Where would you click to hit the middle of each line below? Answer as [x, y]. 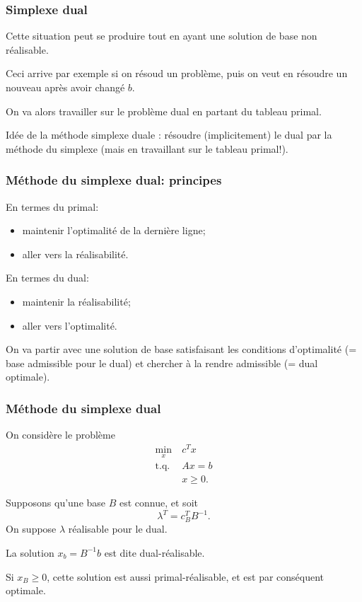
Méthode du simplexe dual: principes [114, 180]
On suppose [31, 529]
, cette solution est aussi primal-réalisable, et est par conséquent [186, 576]
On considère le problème [60, 435]
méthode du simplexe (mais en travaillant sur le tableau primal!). [147, 148]
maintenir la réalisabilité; [76, 301]
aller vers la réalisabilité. [75, 254]
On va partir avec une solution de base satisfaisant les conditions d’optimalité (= [181, 349]
